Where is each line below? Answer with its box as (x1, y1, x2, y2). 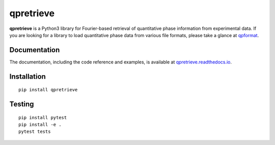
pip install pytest (18, 115, 67, 120)
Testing (9, 100, 34, 108)
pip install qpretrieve (18, 87, 78, 93)
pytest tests (18, 129, 51, 134)
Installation (9, 72, 46, 81)
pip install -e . (18, 122, 62, 128)
